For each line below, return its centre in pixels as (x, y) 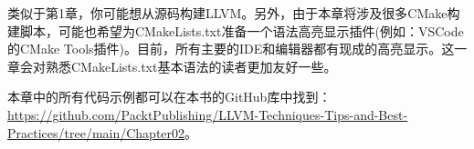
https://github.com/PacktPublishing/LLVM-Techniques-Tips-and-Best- (208, 114)
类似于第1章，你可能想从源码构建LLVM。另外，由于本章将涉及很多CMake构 (234, 13)
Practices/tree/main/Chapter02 (96, 132)
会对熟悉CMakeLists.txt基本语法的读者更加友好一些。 (178, 66)
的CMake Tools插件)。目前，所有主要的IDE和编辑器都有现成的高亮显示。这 (231, 49)
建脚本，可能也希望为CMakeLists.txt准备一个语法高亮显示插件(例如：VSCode (236, 30)
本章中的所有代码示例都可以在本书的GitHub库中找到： (169, 97)
